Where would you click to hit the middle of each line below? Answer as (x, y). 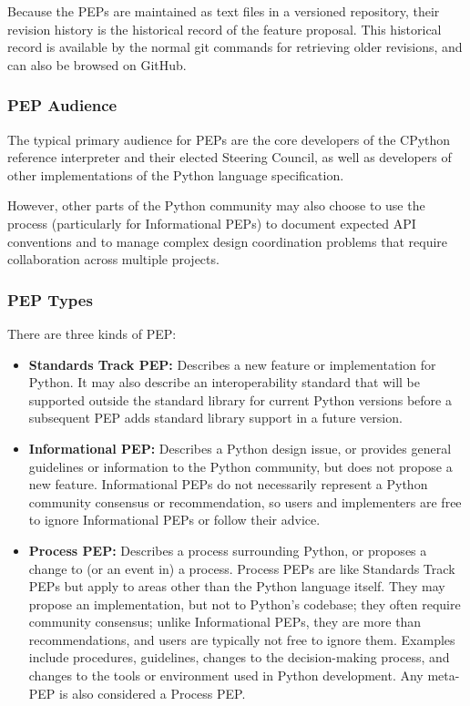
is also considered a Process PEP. (153, 693)
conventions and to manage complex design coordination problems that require (228, 241)
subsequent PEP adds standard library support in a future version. (215, 418)
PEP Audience (62, 105)
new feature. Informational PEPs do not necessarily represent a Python (228, 484)
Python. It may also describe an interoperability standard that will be (224, 382)
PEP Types (50, 299)
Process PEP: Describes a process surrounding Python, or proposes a (228, 550)
